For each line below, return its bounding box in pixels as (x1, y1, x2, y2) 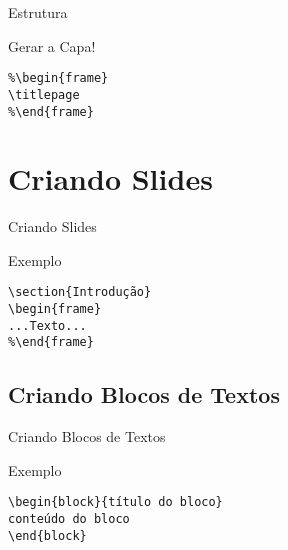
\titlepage (8, 87, 80, 102)
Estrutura (8, 2, 68, 22)
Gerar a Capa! (8, 35, 96, 56)
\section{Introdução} (8, 285, 152, 300)
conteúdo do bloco (8, 512, 130, 527)
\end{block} (8, 528, 87, 543)
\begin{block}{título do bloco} (8, 495, 223, 510)
